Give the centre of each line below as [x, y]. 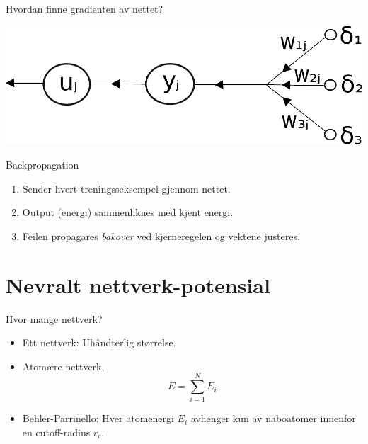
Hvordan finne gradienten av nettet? [85, 8]
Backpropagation [42, 165]
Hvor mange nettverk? [54, 318]
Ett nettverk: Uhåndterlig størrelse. [99, 342]
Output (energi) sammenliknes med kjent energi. [128, 212]
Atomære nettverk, [63, 366]
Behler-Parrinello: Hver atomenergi [98, 418]
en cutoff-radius [56, 432]
